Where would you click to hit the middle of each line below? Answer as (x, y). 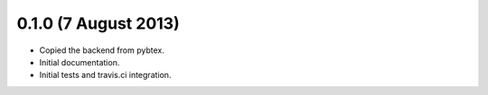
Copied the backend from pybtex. (102, 50)
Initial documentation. (80, 62)
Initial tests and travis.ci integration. (105, 75)
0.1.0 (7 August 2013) (98, 23)
